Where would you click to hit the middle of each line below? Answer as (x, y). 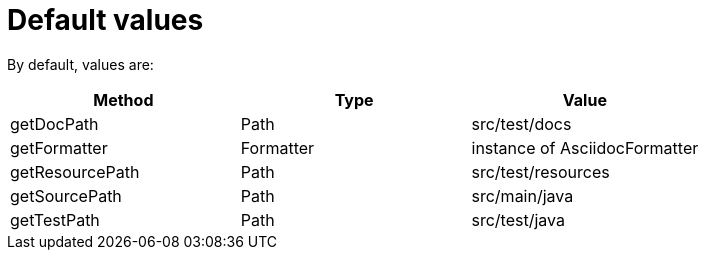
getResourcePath (75, 171)
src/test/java (518, 219)
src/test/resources (540, 171)
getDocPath (54, 123)
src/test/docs (521, 123)
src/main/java (522, 195)
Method (123, 99)
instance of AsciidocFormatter (585, 147)
